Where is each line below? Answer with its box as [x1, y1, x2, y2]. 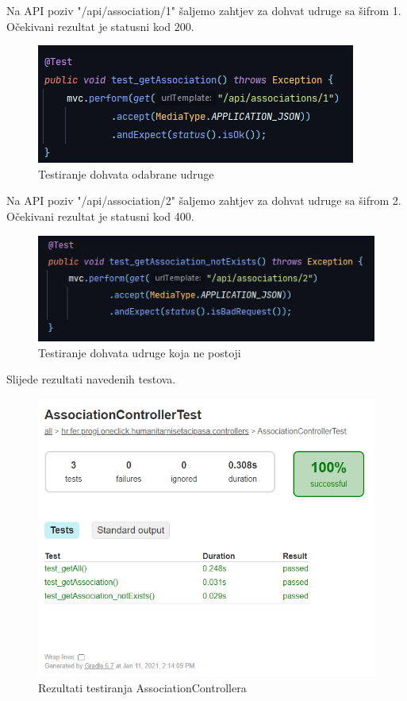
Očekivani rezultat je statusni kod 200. [6, 17, 194, 34]
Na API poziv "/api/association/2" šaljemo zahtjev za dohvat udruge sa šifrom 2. [6, 192, 401, 209]
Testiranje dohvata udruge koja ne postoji [38, 344, 241, 360]
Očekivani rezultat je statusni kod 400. [6, 207, 194, 224]
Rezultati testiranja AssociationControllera [38, 680, 247, 696]
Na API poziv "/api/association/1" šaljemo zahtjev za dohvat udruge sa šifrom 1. [6, 2, 401, 18]
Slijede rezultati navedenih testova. [6, 371, 176, 387]
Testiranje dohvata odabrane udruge [38, 165, 214, 182]
